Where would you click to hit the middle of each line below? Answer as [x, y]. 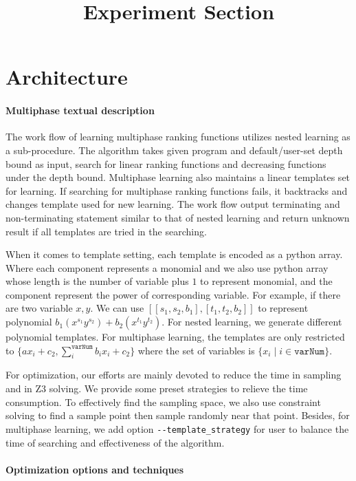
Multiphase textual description [80, 110]
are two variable [39, 308]
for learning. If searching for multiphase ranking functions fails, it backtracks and [177, 190]
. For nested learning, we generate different [252, 322]
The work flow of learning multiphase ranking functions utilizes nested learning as [178, 137]
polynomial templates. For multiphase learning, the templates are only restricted [175, 337]
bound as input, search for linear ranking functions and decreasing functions [166, 163]
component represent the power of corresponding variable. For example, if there [173, 294]
